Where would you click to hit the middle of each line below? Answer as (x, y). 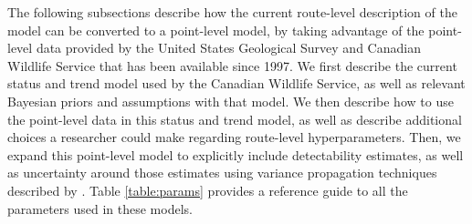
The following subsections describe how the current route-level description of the (232, 12)
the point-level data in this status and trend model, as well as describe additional (235, 119)
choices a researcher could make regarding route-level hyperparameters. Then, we (234, 137)
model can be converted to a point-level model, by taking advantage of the (216, 30)
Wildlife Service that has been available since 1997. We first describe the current (232, 65)
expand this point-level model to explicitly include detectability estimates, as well (236, 154)
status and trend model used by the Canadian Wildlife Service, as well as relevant (236, 83)
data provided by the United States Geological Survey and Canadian (228, 48)
